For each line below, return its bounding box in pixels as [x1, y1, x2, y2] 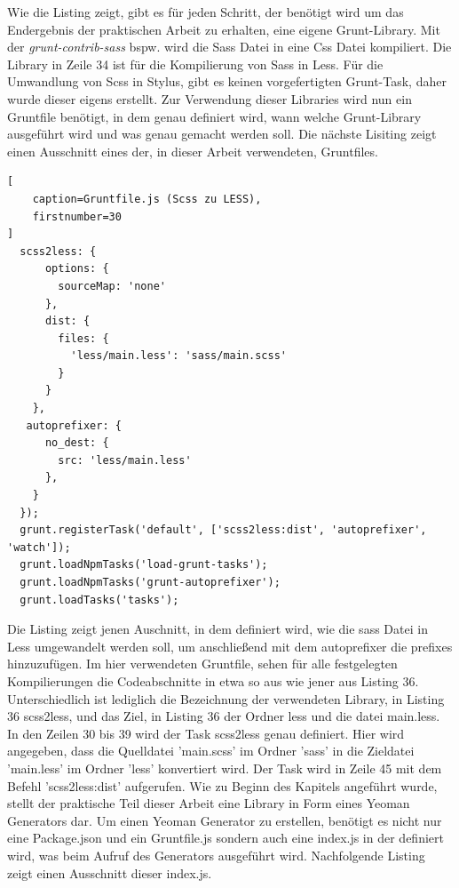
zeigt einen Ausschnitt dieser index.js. [7, 863, 212, 882]
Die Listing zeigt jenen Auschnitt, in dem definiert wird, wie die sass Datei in [7, 620, 428, 638]
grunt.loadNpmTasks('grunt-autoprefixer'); [20, 576, 281, 588]
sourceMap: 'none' [58, 279, 166, 292]
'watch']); [7, 540, 71, 554]
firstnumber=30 [32, 210, 122, 223]
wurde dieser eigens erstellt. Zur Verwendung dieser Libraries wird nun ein [7, 89, 412, 108]
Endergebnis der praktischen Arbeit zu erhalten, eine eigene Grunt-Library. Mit [7, 20, 440, 38]
